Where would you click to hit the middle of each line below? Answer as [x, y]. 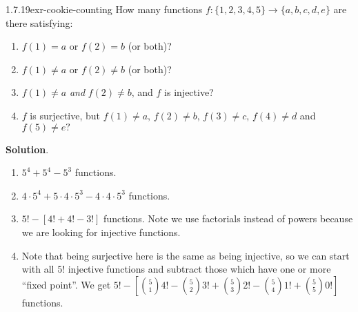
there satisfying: [39, 22]
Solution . [27, 149]
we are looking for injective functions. [101, 232]
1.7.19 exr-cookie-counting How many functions [104, 9]
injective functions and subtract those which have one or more [199, 269]
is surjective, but [65, 115]
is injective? [189, 92]
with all [38, 269]
